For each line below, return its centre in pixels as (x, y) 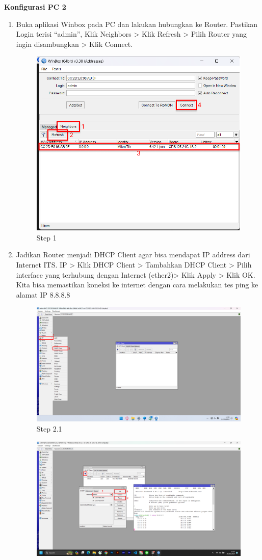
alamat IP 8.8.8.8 (43, 294)
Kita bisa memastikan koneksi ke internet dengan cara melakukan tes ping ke (137, 285)
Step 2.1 (49, 429)
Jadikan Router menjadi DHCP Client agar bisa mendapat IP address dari (133, 255)
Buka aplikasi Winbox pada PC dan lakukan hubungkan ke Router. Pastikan (137, 24)
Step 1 (46, 237)
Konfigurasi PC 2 (35, 7)
